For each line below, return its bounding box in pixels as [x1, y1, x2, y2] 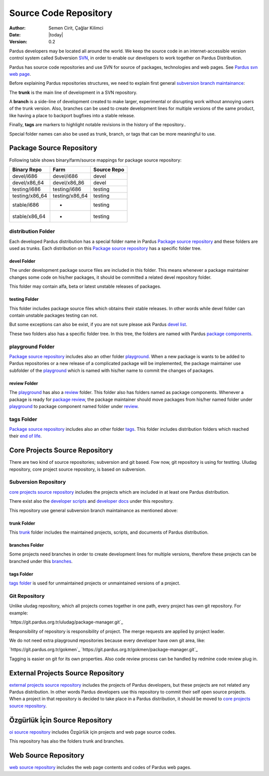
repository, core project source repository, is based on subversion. [9, 466, 146, 472]
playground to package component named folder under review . [9, 403, 139, 409]
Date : [9, 31, 21, 37]
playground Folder [9, 343, 55, 350]
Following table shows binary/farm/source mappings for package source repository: [9, 157, 182, 163]
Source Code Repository [9, 7, 113, 18]
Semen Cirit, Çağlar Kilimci [48, 25, 104, 31]
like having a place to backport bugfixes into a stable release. [9, 112, 135, 118]
